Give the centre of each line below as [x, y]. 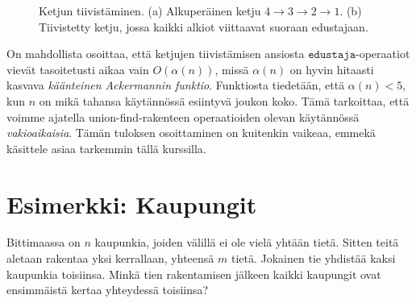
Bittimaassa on [44, 242]
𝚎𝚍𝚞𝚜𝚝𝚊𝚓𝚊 [332, 55]
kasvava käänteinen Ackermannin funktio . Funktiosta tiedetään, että [176, 85]
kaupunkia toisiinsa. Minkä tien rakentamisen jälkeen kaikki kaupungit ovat [194, 274]
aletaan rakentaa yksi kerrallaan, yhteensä [110, 258]
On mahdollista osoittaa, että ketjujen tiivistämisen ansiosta [156, 54]
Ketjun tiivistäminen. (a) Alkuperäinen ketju [150, 10]
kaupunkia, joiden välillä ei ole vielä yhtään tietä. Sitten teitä [247, 242]
